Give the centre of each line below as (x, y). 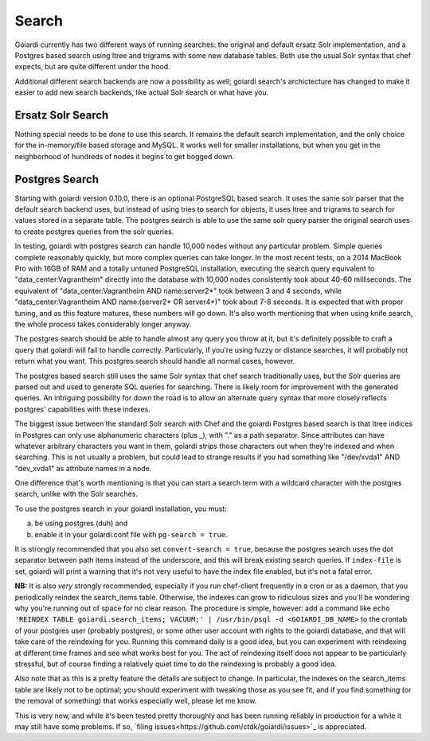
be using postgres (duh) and (81, 523)
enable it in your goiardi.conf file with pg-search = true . (131, 534)
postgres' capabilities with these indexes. (83, 409)
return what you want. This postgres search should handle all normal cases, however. (155, 361)
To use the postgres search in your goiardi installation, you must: (121, 509)
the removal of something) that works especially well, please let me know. (136, 701)
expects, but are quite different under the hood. (92, 67)
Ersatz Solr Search (62, 115)
